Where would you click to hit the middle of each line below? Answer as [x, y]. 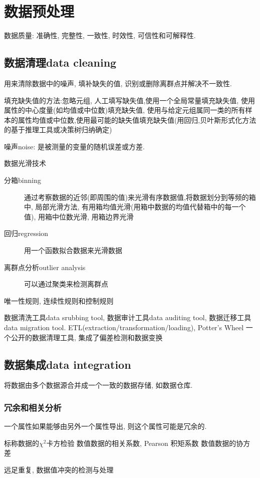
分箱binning [23, 180]
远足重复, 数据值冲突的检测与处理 [59, 469]
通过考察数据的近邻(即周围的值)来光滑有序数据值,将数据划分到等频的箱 [140, 197]
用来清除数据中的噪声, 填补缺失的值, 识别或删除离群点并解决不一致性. [118, 83]
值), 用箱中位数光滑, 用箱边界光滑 [79, 216]
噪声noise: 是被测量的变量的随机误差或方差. [74, 146]
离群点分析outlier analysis [45, 267]
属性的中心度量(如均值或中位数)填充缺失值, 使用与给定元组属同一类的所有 [125, 110]
